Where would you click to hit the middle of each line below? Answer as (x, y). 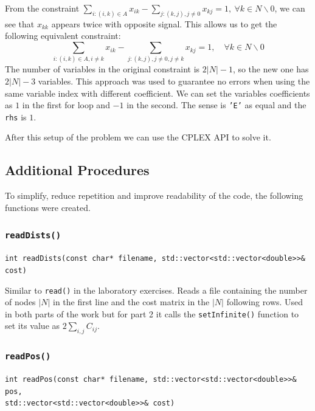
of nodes (20, 302)
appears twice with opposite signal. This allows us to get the (164, 23)
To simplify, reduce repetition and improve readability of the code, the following (154, 195)
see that (20, 23)
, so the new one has (271, 69)
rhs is (16, 116)
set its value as (33, 326)
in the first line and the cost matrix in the (131, 302)
